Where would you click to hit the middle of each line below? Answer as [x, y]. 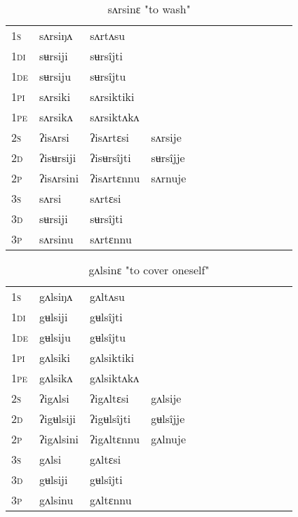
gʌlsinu [56, 500]
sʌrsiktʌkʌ [115, 117]
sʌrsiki [55, 96]
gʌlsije [166, 398]
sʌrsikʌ [56, 117]
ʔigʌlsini [59, 439]
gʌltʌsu [107, 296]
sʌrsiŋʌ [56, 35]
